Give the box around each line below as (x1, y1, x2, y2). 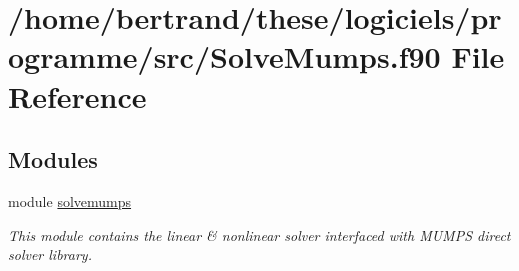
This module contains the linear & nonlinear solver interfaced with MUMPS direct (8, 224, 511, 245)
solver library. (8, 244, 92, 265)
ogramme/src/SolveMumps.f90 (8, 36, 441, 77)
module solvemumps (8, 190, 132, 211)
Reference (8, 75, 147, 116)
